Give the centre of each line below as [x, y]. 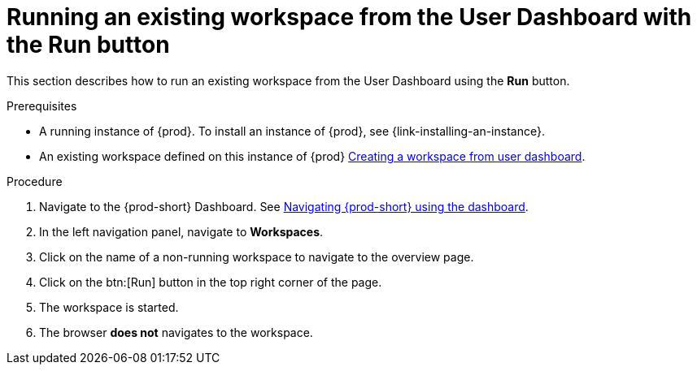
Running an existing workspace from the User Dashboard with [349, 17]
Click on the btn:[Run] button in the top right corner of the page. [211, 282]
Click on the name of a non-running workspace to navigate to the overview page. [257, 257]
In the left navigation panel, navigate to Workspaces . [181, 231]
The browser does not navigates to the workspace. [176, 332]
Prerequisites [42, 106]
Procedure [35, 181]
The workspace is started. [109, 307]
